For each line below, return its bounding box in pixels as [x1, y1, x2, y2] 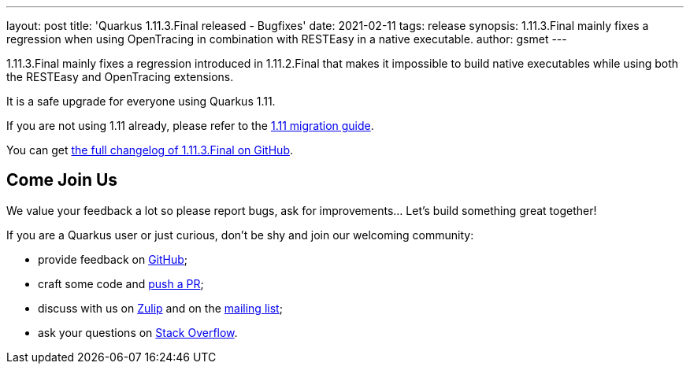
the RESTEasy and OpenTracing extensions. [6, 70, 234, 83]
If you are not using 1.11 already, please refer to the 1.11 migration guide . [6, 119, 374, 132]
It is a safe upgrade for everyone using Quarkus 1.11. [6, 94, 276, 108]
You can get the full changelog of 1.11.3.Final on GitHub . [6, 143, 293, 157]
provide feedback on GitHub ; [38, 252, 188, 266]
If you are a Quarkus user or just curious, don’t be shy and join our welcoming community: [6, 228, 474, 242]
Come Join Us [6, 170, 118, 191]
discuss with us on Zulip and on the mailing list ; [38, 301, 283, 315]
